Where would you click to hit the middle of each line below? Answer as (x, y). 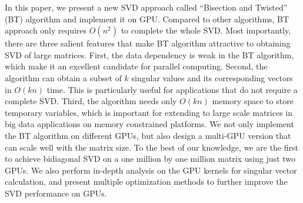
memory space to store (253, 101)
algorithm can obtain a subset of (63, 77)
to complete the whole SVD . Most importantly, (206, 30)
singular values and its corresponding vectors (212, 77)
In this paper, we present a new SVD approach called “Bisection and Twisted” (146, 7)
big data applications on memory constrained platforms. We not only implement (149, 124)
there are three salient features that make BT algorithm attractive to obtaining (148, 43)
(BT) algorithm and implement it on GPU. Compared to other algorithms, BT (147, 19)
